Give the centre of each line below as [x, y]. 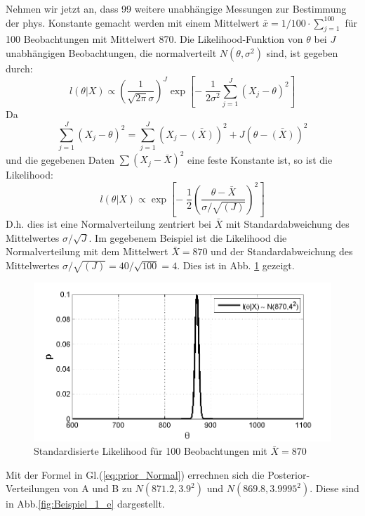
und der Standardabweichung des [282, 251]
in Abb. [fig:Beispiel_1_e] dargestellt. [85, 504]
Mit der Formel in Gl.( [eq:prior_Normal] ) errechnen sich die [135, 474]
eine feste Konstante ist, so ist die [260, 159]
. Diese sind [334, 488]
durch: [19, 68]
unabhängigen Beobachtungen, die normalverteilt [111, 52]
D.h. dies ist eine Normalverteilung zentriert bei [108, 224]
